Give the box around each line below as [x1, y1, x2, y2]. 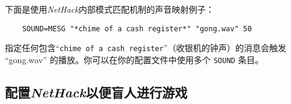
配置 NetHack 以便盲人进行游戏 [5, 82, 188, 101]
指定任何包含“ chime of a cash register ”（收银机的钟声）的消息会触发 [5, 41, 287, 54]
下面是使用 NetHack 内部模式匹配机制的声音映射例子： [5, 3, 214, 15]
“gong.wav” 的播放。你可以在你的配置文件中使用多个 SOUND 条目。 [5, 53, 264, 66]
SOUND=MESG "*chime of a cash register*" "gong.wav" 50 [22, 24, 252, 33]
